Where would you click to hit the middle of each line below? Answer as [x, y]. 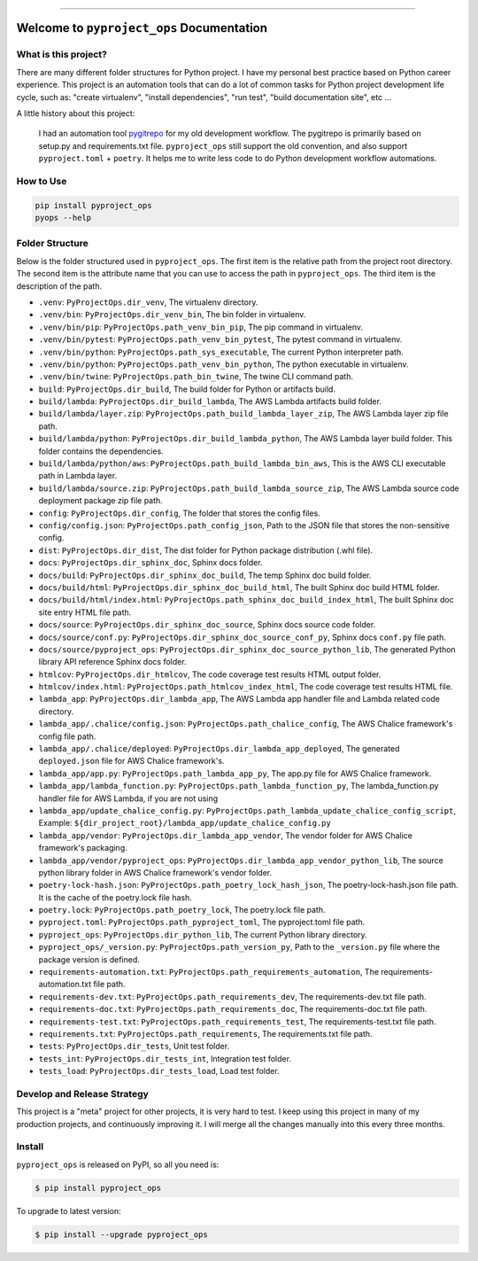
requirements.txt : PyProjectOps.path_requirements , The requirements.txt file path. [205, 1034]
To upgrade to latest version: [69, 1210]
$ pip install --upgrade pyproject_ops [121, 1234]
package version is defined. [89, 959]
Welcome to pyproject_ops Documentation [142, 28]
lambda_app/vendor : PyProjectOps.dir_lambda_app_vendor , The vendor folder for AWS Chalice [226, 835]
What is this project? [62, 55]
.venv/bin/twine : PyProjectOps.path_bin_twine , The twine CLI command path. [196, 377]
